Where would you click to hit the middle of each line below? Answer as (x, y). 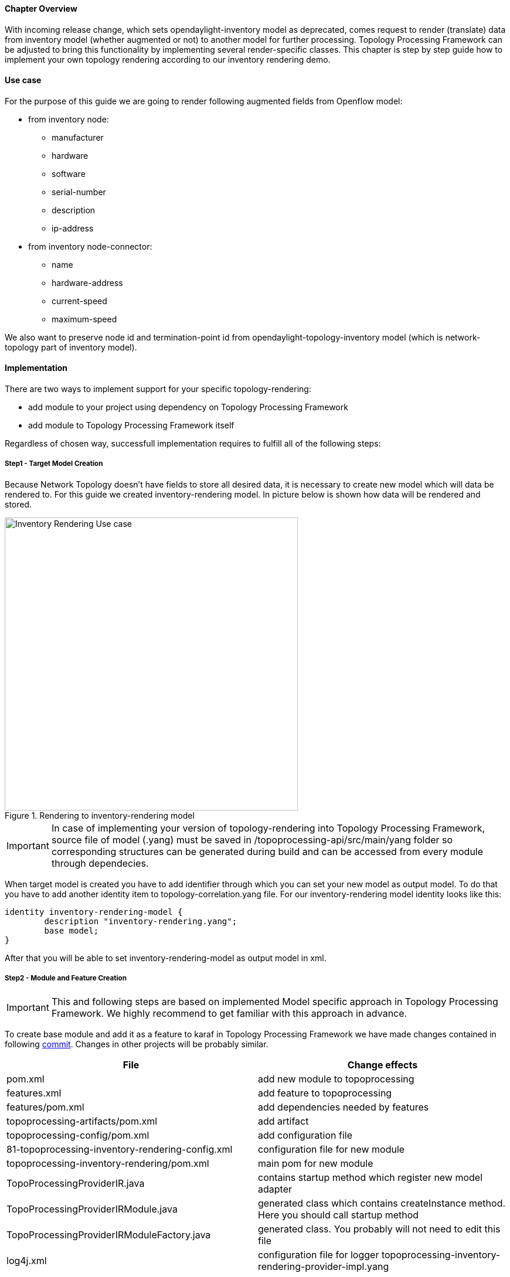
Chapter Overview (41, 8)
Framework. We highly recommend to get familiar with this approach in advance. (229, 1013)
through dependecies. (100, 863)
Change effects (382, 1065)
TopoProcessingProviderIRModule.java (92, 1209)
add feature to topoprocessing (325, 1093)
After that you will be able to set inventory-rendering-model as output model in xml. (166, 958)
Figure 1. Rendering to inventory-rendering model (100, 815)
